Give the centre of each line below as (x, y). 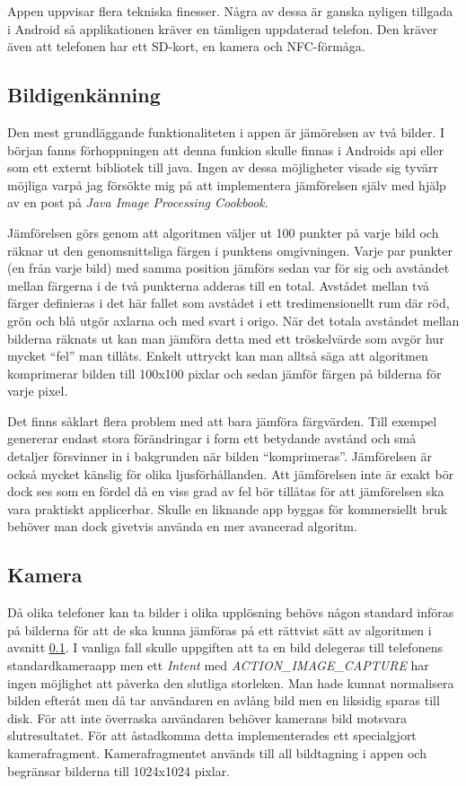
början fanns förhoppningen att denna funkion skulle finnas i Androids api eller (225, 149)
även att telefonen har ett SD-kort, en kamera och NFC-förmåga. (186, 46)
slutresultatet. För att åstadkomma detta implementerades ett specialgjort (212, 735)
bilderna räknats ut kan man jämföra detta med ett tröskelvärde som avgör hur (226, 338)
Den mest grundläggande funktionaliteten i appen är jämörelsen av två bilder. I (226, 131)
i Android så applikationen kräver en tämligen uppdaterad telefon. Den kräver (223, 28)
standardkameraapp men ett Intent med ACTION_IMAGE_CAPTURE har (218, 665)
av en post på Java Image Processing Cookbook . (138, 202)
